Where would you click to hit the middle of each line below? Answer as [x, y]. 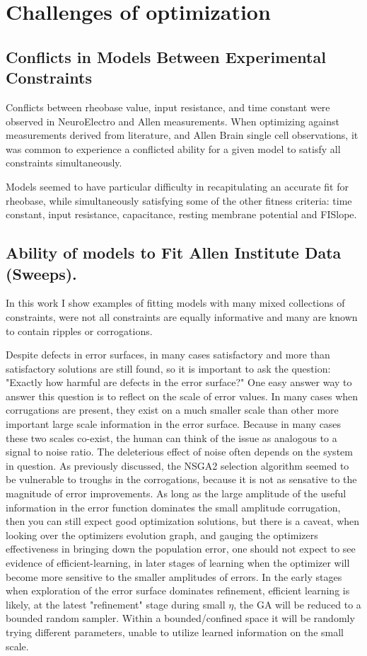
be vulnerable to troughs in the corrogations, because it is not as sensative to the [181, 479]
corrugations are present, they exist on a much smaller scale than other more [172, 410]
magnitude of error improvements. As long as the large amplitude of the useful [176, 493]
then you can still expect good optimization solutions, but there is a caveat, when [183, 521]
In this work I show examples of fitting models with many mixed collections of [175, 303]
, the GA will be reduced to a [297, 604]
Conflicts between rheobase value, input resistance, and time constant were [168, 107]
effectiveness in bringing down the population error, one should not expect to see [181, 549]
